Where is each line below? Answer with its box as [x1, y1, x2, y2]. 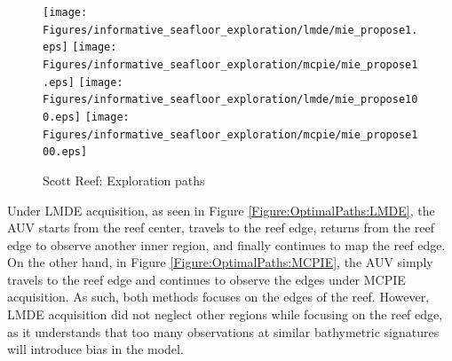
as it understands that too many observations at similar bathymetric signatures [7, 322, 440, 341]
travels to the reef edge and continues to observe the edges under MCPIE [7, 270, 406, 288]
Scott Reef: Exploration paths [43, 170, 205, 189]
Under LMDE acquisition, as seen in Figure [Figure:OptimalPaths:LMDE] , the [7, 200, 435, 219]
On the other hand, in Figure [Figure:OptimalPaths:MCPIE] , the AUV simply [7, 253, 433, 271]
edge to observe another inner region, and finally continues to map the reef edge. [7, 235, 446, 254]
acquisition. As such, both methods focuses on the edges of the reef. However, [7, 287, 430, 306]
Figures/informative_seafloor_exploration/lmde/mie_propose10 [43, 93, 418, 106]
